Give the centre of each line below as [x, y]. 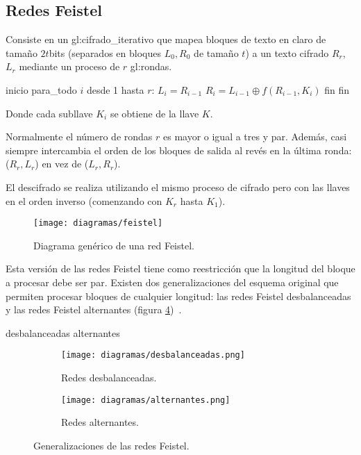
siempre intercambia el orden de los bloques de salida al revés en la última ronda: [179, 150]
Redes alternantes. [100, 422]
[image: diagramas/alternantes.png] [146, 400]
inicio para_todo [41, 89]
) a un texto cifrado [287, 52]
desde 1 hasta [115, 89]
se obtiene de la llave [154, 113]
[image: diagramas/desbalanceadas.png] [153, 355]
